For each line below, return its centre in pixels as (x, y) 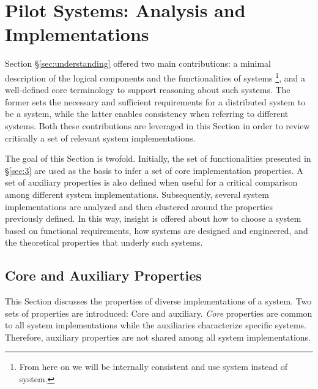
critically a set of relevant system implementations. (100, 138)
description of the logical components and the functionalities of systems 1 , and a (155, 77)
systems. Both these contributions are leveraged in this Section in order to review (157, 125)
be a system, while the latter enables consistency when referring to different (147, 114)
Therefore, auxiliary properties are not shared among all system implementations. (158, 337)
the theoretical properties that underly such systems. (104, 242)
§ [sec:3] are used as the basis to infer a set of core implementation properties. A (154, 170)
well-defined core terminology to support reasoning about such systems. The (148, 90)
